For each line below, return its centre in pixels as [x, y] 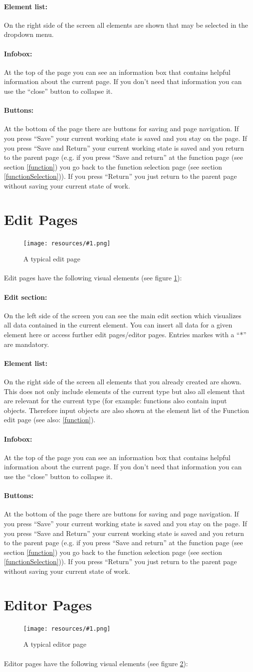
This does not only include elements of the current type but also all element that [125, 391]
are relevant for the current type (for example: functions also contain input [116, 401]
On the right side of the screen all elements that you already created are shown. [123, 382]
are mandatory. [27, 344]
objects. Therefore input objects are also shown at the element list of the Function [126, 410]
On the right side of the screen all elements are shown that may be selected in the [126, 25]
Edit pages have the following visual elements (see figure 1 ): [93, 278]
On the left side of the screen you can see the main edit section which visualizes [123, 315]
